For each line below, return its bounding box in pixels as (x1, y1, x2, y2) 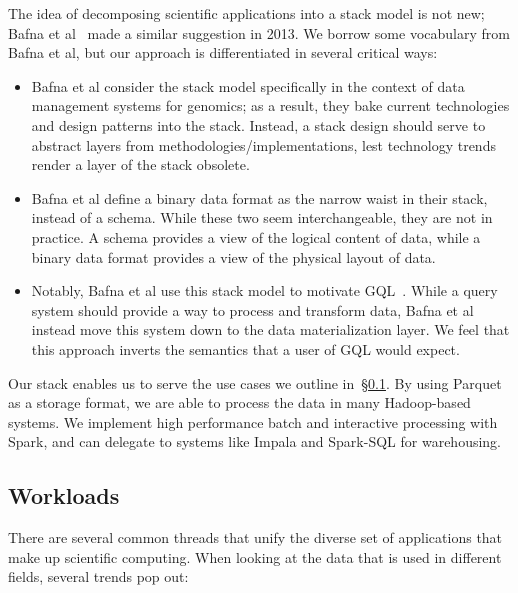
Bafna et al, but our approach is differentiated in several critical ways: (8, 42, 438, 63)
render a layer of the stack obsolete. (31, 154, 250, 175)
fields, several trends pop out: (8, 566, 189, 587)
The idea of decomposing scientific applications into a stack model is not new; (8, 3, 485, 23)
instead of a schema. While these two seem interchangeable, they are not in (31, 207, 493, 228)
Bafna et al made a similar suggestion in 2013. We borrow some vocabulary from (8, 22, 510, 43)
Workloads (8, 480, 120, 511)
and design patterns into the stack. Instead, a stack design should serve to (31, 114, 486, 135)
